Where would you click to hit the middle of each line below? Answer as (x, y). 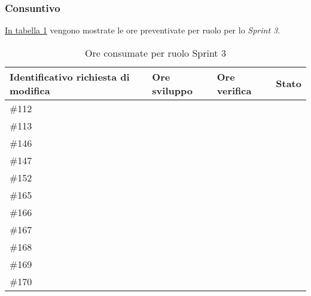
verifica (234, 90)
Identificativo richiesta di (70, 76)
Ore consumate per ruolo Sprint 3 (155, 53)
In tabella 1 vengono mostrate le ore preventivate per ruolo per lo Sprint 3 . (143, 30)
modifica (30, 90)
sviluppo (172, 90)
